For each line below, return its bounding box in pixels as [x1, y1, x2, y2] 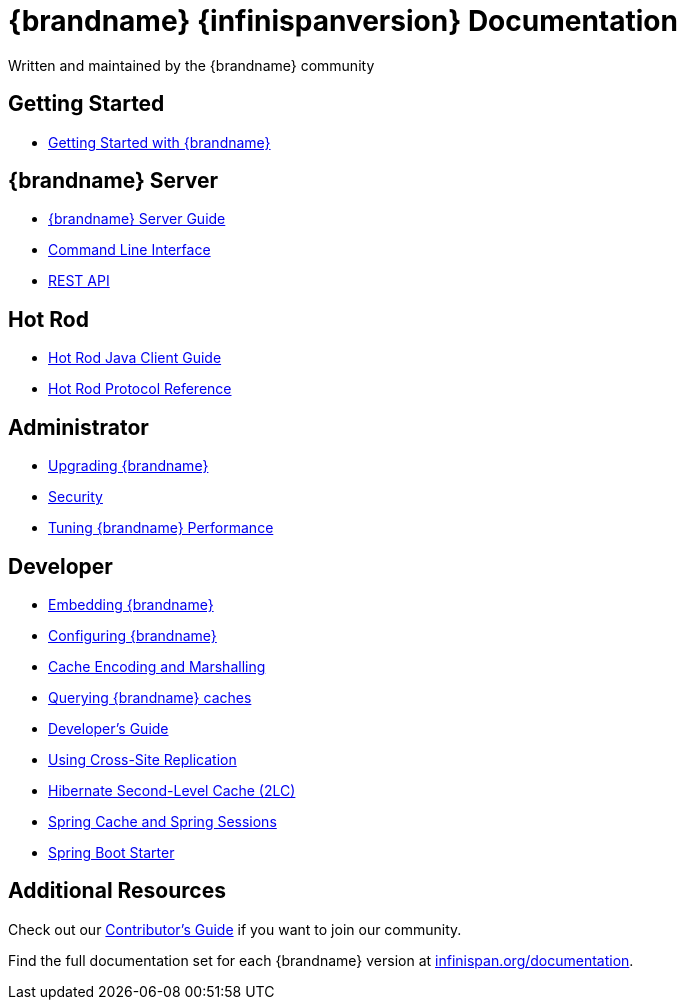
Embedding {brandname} [48, 595, 214, 613]
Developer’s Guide [48, 719, 169, 737]
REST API [48, 272, 110, 290]
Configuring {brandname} [48, 626, 217, 644]
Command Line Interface [48, 241, 211, 259]
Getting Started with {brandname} [48, 133, 271, 151]
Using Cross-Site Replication [48, 750, 237, 768]
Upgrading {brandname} [48, 457, 209, 475]
